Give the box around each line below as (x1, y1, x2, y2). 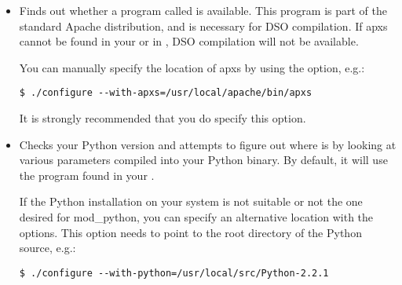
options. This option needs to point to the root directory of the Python (19, 224, 362, 240)
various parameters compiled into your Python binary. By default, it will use (19, 152, 388, 168)
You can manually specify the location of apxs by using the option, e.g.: (19, 59, 365, 75)
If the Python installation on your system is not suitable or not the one (19, 193, 363, 210)
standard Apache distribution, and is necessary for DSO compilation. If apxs (19, 17, 388, 34)
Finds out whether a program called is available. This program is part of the (19, 2, 387, 18)
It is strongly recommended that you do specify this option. (19, 110, 306, 126)
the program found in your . (19, 166, 155, 183)
